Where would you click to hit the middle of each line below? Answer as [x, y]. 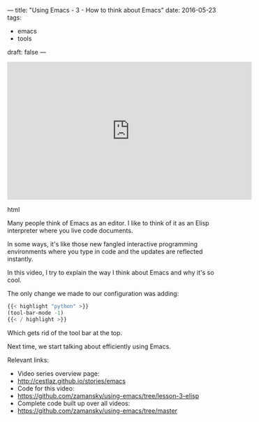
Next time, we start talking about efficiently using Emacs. [89, 346]
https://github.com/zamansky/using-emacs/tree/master [97, 410]
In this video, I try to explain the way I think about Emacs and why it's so [111, 273]
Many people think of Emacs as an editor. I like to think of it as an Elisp [108, 223]
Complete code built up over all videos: [74, 403]
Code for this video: [46, 388]
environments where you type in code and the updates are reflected [105, 252]
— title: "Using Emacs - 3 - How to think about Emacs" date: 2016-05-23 [112, 10]
